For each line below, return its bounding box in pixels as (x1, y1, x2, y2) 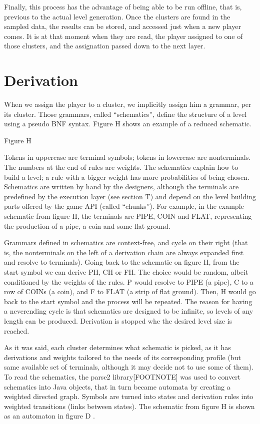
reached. (4, 325, 29, 336)
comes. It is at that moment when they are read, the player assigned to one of (4, 30, 243, 41)
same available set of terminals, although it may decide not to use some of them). (4, 362, 253, 372)
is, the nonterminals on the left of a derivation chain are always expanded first (4, 247, 244, 257)
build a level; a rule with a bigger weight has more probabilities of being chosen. (4, 171, 249, 182)
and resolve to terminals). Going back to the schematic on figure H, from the (4, 257, 239, 267)
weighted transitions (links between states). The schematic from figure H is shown (4, 401, 255, 411)
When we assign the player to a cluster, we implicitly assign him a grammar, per (4, 99, 251, 109)
